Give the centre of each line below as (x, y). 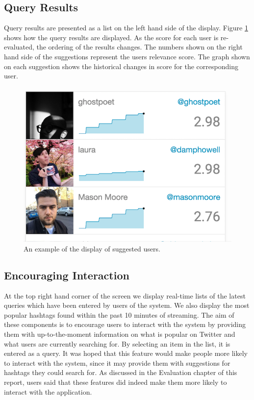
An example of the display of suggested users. (92, 248)
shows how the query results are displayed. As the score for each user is (111, 37)
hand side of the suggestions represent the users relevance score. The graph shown (127, 56)
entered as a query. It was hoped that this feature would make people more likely (126, 353)
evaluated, (19, 47)
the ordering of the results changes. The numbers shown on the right (140, 47)
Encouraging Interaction (67, 275)
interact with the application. (48, 391)
